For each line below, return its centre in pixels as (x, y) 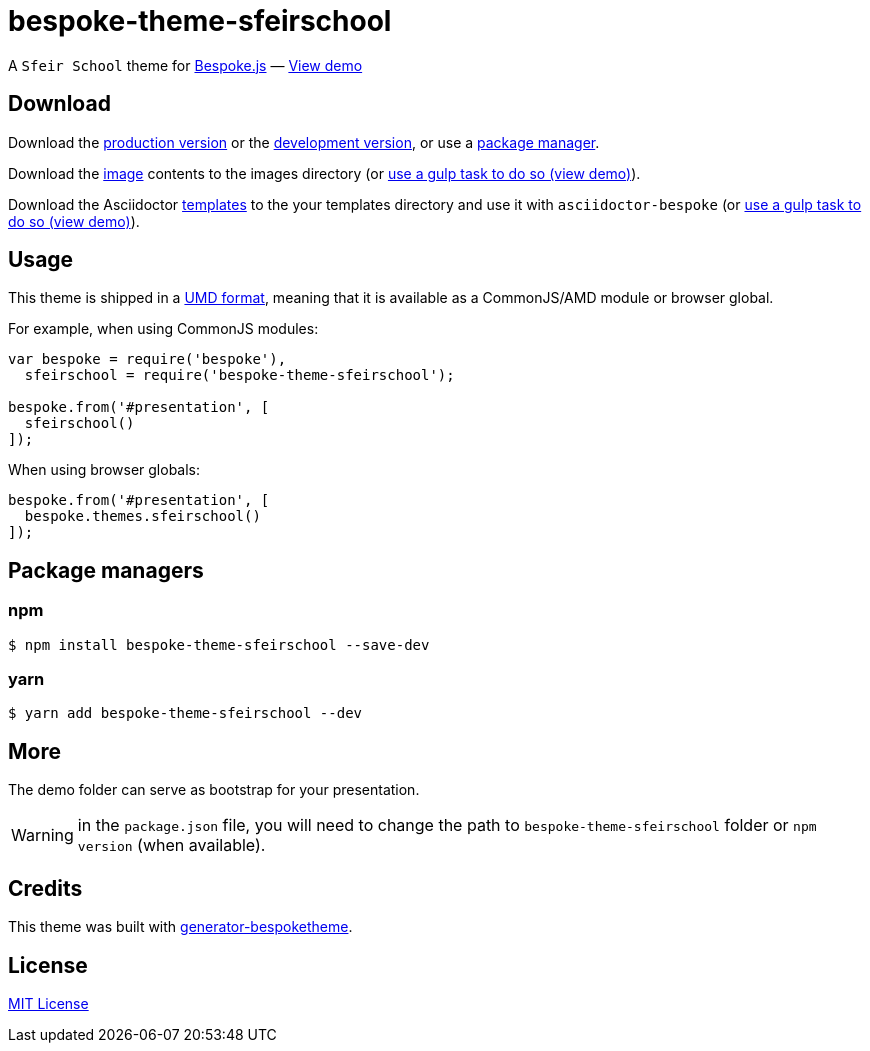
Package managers (106, 570)
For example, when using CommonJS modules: (163, 329)
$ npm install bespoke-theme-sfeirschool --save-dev (219, 644)
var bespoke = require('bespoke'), (147, 359)
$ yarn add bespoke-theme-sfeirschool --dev (185, 713)
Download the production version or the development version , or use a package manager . (304, 142)
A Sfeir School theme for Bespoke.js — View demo (185, 65)
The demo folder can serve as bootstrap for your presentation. (214, 790)
